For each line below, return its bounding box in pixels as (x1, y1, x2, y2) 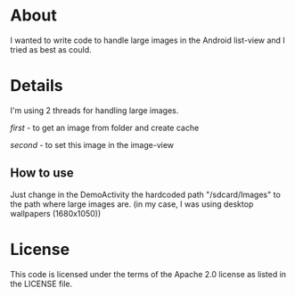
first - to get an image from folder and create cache (10, 122, 200, 133)
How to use (10, 166, 74, 181)
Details (10, 76, 63, 96)
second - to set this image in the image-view (10, 139, 175, 150)
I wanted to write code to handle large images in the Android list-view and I (10, 35, 286, 45)
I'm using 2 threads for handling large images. (10, 104, 179, 116)
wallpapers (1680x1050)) (10, 208, 102, 218)
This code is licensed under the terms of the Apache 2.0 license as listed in (10, 268, 287, 279)
